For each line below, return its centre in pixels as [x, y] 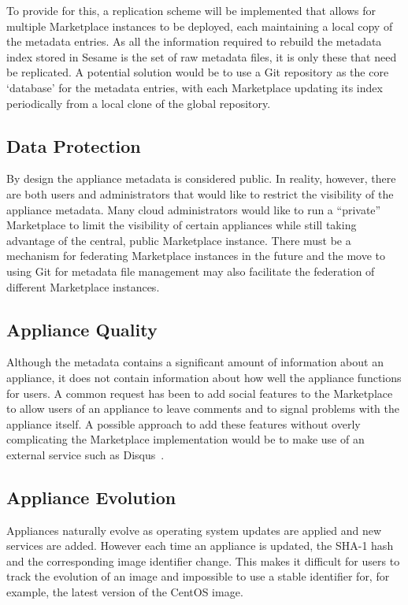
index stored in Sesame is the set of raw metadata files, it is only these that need [202, 56]
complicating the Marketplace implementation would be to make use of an [185, 439]
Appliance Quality [82, 329]
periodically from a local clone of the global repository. [139, 103]
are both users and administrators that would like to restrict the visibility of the [200, 193]
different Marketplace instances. [83, 286]
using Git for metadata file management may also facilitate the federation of [191, 271]
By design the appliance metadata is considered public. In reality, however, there [201, 178]
